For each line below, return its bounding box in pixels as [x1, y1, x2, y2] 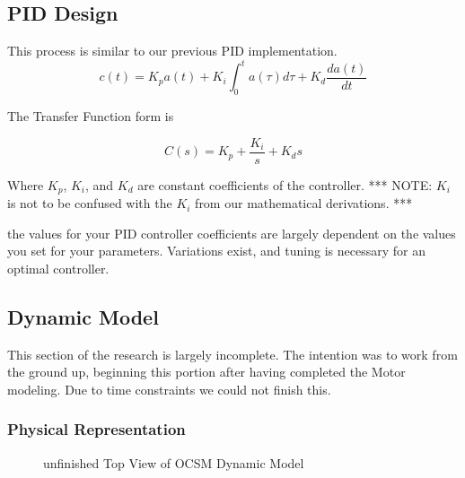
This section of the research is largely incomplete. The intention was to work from [7, 344, 458, 363]
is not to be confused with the [7, 194, 172, 213]
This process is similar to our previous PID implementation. [7, 41, 338, 60]
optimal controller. [7, 258, 110, 277]
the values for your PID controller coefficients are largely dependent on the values [7, 223, 456, 242]
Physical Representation [7, 418, 186, 440]
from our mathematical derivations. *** [195, 194, 413, 213]
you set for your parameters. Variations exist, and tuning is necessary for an [7, 241, 426, 260]
